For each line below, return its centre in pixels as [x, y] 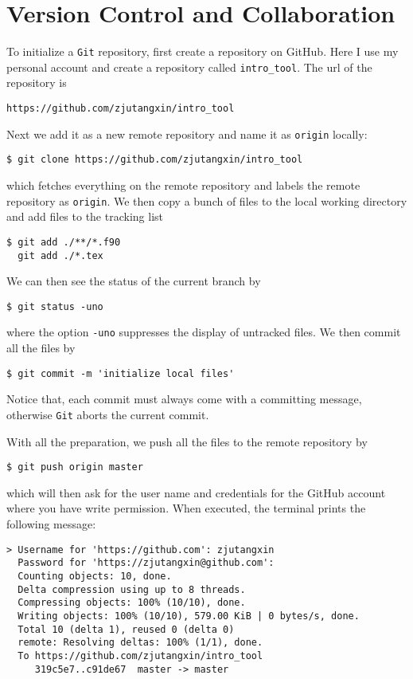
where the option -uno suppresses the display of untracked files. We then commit [204, 332]
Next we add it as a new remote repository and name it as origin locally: [187, 133]
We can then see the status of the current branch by [134, 281]
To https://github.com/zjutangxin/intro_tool [140, 655]
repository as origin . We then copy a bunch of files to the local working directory [207, 200]
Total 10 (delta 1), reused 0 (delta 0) [126, 629]
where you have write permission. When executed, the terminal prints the [186, 508]
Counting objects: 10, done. [95, 576]
